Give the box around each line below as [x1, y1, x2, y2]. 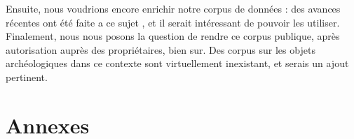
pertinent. [6, 69, 48, 84]
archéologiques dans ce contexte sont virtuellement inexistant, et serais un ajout [6, 56, 349, 71]
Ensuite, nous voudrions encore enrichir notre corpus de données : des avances [6, 1, 341, 15]
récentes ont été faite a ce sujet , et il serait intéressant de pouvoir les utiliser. [6, 15, 340, 29]
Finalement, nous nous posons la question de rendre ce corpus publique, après [6, 29, 340, 43]
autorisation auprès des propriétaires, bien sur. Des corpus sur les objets [6, 42, 315, 57]
